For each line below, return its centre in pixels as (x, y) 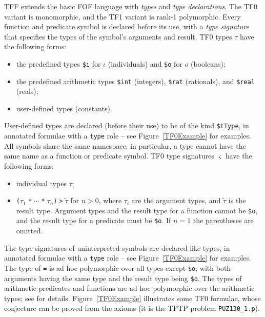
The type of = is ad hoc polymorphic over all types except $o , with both (118, 268)
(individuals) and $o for (145, 63)
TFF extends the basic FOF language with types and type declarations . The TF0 (131, 6)
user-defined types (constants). (64, 108)
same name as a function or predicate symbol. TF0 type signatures (109, 156)
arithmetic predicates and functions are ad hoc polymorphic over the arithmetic (129, 288)
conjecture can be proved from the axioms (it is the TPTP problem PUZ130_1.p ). (132, 308)
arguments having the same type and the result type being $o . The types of (123, 278)
